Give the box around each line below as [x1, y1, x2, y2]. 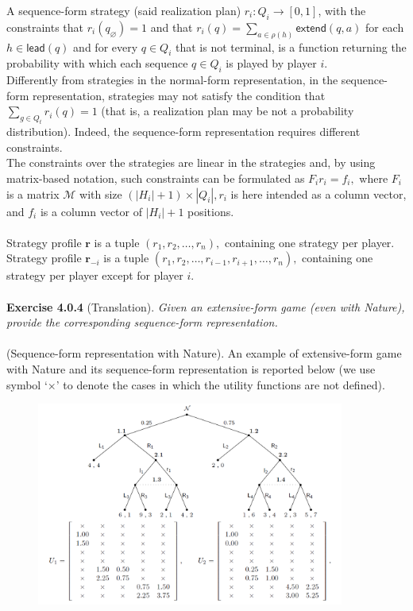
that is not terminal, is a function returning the [176, 38, 407, 55]
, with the [318, 2, 366, 18]
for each [365, 18, 404, 35]
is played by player [226, 55, 317, 72]
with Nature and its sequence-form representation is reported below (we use [6, 360, 376, 377]
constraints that [6, 18, 84, 35]
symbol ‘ [6, 376, 48, 393]
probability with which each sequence [6, 55, 188, 72]
